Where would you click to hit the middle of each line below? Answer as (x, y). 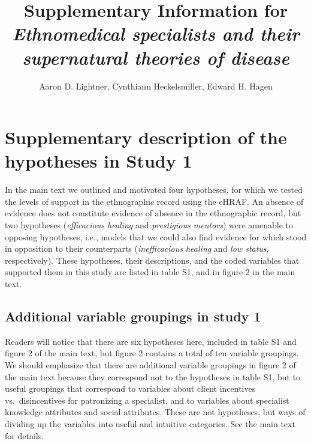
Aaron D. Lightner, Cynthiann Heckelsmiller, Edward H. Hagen (156, 86)
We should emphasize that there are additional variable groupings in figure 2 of (150, 364)
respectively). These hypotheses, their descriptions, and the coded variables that (152, 260)
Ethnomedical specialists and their (156, 34)
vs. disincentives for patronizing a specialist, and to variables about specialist (147, 400)
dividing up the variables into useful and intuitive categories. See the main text (150, 423)
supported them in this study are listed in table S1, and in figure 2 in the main (150, 272)
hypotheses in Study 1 (99, 161)
